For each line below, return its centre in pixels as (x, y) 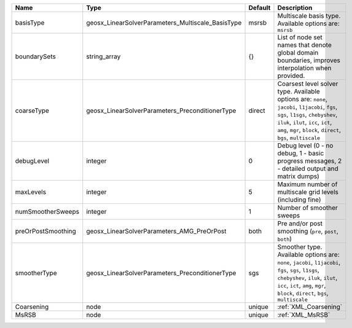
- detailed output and (308, 169)
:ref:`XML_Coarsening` (310, 307)
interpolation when (304, 68)
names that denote (304, 45)
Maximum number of (307, 184)
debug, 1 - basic (301, 153)
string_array (104, 57)
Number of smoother (307, 208)
